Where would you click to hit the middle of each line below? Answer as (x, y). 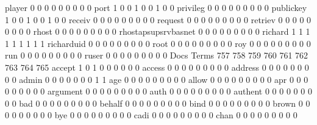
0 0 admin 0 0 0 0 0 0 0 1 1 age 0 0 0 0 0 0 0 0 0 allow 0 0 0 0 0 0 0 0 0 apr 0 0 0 (157, 79)
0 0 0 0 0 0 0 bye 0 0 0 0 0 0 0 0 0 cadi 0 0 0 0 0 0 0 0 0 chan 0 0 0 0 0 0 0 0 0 (151, 115)
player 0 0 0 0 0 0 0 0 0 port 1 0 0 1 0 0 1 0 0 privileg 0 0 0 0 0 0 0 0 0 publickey (156, 7)
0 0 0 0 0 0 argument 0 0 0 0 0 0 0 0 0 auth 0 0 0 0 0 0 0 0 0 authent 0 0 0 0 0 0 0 (158, 91)
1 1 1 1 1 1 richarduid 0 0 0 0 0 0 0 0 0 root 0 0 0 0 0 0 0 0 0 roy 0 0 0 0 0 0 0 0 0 (158, 43)
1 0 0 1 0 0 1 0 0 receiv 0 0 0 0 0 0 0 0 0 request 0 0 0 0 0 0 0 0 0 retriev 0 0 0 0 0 (158, 19)
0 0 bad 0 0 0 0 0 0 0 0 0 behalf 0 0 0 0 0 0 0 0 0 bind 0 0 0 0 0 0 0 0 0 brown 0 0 (158, 103)
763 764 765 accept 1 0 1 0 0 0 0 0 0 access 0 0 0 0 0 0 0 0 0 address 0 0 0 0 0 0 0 (157, 67)
